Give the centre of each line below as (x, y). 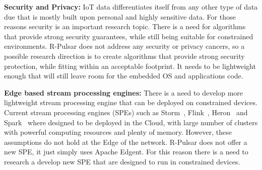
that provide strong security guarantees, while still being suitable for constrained (129, 36)
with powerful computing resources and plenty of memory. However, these (118, 132)
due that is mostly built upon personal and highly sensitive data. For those (120, 16)
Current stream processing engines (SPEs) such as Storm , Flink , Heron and (126, 112)
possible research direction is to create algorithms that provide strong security (124, 56)
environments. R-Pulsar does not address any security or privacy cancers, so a (124, 46)
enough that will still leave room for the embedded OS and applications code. (124, 76)
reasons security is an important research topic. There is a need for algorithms (125, 26)
